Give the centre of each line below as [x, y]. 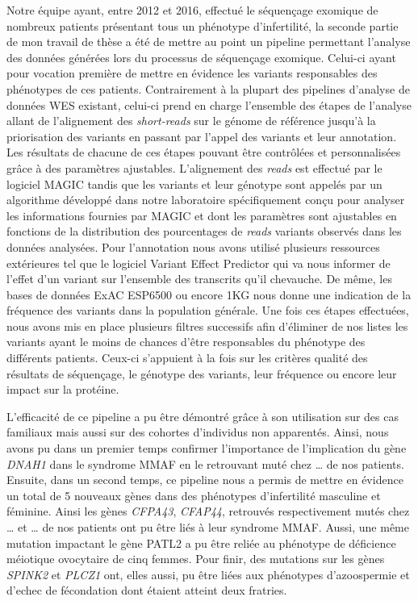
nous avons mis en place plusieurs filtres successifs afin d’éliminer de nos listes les [207, 326]
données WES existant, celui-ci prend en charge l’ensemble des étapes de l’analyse [209, 104]
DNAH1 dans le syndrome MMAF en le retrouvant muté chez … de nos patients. [205, 463]
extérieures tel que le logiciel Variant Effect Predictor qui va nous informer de [199, 263]
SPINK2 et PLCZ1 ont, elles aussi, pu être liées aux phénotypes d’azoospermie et [208, 574]
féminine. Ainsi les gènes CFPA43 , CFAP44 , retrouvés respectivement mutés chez [208, 511]
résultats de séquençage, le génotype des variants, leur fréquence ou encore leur [202, 373]
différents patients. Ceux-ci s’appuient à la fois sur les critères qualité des [187, 358]
